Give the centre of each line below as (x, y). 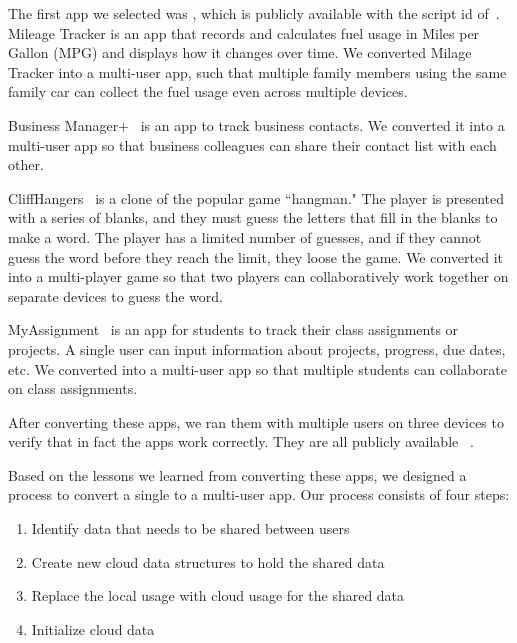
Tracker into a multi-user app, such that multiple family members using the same (257, 71)
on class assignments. (73, 388)
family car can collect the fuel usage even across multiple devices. (208, 91)
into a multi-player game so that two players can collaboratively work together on (258, 276)
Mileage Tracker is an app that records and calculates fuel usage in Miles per (244, 32)
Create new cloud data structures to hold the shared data (208, 561)
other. (26, 164)
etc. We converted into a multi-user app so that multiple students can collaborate (257, 368)
